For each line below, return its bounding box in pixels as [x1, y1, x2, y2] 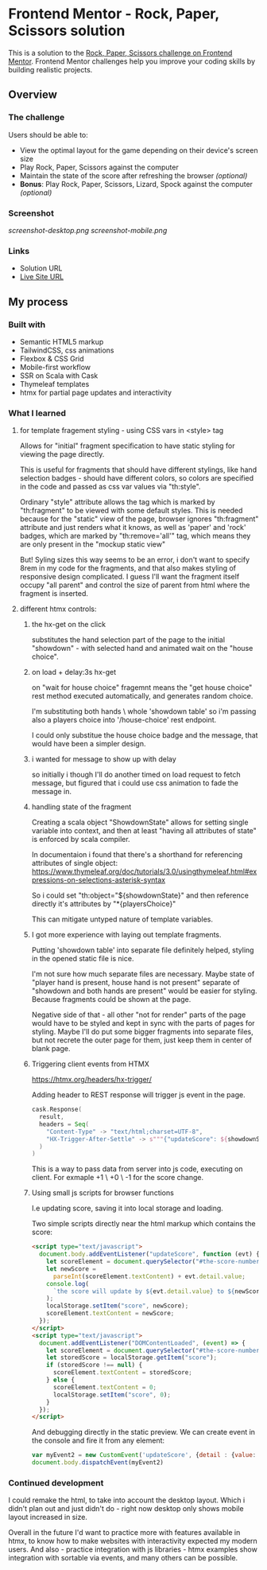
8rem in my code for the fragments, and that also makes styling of [19, 563, 237, 573]
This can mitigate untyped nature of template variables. [31, 914, 213, 924]
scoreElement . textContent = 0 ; [52, 1383, 157, 1391]
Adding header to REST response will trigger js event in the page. [31, 1090, 246, 1100]
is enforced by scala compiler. [31, 835, 130, 844]
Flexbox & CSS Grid [19, 353, 85, 363]
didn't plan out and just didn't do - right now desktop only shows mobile [8, 1504, 244, 1514]
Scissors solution [8, 21, 126, 40]
